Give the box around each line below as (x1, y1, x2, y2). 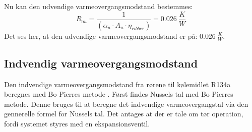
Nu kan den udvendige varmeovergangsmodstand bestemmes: (4, 1, 193, 11)
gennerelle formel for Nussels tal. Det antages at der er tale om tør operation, (4, 108, 243, 119)
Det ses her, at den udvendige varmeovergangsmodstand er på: (4, 30, 198, 41)
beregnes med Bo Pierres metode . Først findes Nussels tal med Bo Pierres (4, 89, 233, 99)
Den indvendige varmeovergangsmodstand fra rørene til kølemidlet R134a (4, 79, 231, 89)
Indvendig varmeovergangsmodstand (4, 55, 198, 71)
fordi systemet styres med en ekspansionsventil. (4, 118, 150, 128)
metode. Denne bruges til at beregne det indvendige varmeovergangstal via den (4, 98, 248, 109)
